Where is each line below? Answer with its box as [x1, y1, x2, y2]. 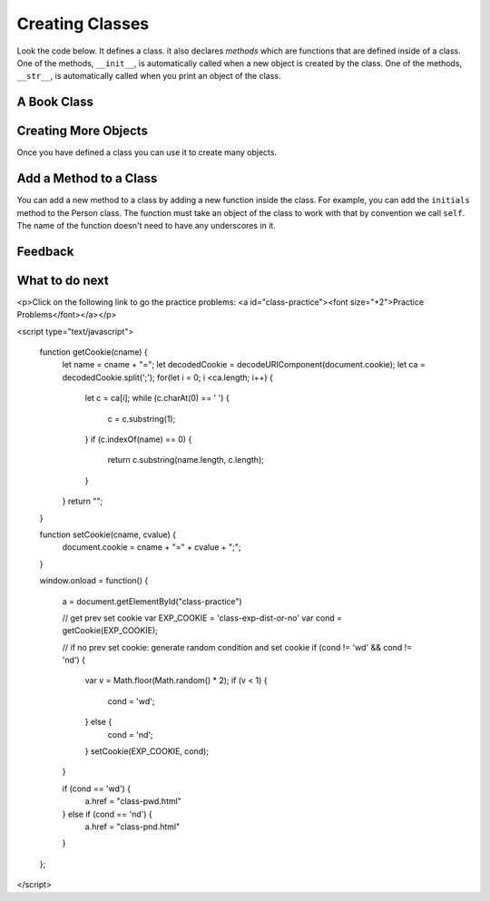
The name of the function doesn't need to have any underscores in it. [16, 220, 276, 230]
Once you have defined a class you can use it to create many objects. [16, 147, 277, 158]
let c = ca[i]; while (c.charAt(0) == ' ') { [84, 393, 230, 404]
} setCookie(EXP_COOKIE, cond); [84, 746, 209, 757]
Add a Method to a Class [16, 171, 158, 186]
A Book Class [16, 94, 94, 110]
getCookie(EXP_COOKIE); [62, 625, 158, 636]
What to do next [16, 272, 109, 288]
